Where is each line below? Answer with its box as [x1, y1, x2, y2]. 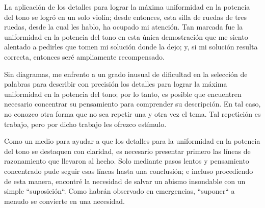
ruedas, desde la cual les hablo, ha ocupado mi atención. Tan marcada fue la [4, 21, 243, 32]
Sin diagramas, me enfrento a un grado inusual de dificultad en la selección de [4, 68, 248, 79]
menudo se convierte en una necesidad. [4, 195, 125, 206]
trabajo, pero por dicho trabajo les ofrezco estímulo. [4, 118, 167, 129]
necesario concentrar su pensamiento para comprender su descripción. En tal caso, [4, 98, 261, 109]
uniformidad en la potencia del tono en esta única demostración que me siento [4, 31, 248, 42]
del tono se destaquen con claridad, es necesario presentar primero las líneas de [4, 145, 251, 156]
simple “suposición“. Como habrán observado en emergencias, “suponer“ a [4, 186, 235, 196]
